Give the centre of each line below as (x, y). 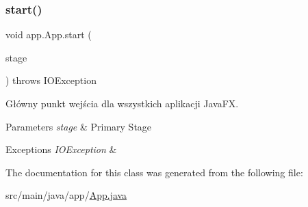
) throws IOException (51, 80)
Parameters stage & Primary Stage (79, 126)
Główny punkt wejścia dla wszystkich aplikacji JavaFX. (122, 103)
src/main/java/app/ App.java (66, 195)
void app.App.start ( (49, 34)
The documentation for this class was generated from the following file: (154, 172)
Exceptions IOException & (61, 149)
